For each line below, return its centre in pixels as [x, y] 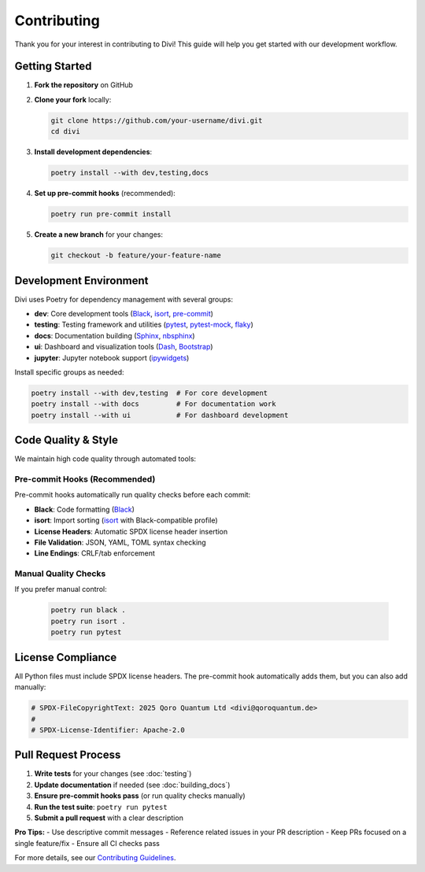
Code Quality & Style [66, 440]
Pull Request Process [68, 755]
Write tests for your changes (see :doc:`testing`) [113, 774]
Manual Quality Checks [60, 574]
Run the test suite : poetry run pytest [101, 807]
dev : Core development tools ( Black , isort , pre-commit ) [124, 314]
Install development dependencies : [93, 152]
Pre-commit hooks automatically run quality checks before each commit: [133, 495]
